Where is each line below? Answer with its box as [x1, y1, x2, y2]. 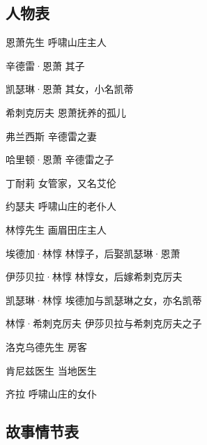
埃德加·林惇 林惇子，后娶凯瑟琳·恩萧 [6, 246, 181, 260]
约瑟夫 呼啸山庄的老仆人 [6, 199, 116, 213]
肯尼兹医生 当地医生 [6, 363, 97, 377]
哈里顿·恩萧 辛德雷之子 [6, 152, 114, 167]
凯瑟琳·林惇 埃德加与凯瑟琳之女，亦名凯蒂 [6, 292, 202, 307]
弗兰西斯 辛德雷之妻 [6, 128, 97, 143]
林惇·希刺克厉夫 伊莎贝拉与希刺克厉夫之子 [6, 316, 202, 331]
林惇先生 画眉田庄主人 [6, 222, 107, 236]
